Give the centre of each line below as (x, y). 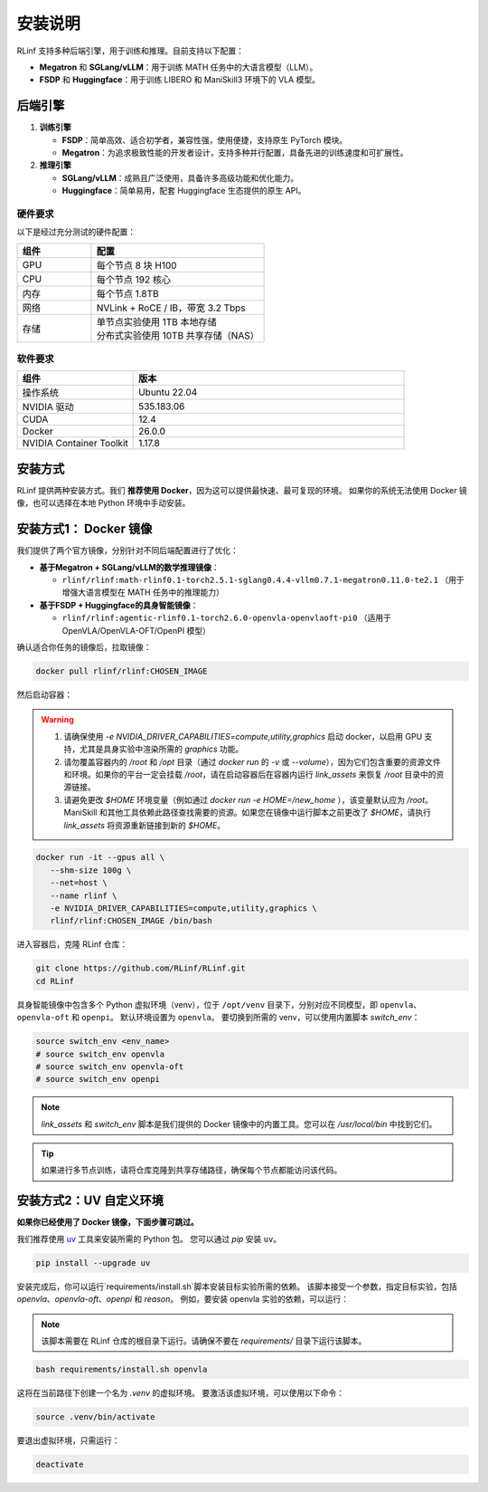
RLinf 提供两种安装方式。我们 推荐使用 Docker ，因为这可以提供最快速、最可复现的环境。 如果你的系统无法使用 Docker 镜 (242, 490)
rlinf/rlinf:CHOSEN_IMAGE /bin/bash (131, 921)
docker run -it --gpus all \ (100, 857)
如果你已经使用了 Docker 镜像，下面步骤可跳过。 (108, 1222)
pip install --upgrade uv (93, 1262)
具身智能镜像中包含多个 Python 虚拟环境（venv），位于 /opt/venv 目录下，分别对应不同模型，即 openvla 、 (219, 1004)
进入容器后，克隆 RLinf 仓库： (72, 944)
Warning (57, 720)
